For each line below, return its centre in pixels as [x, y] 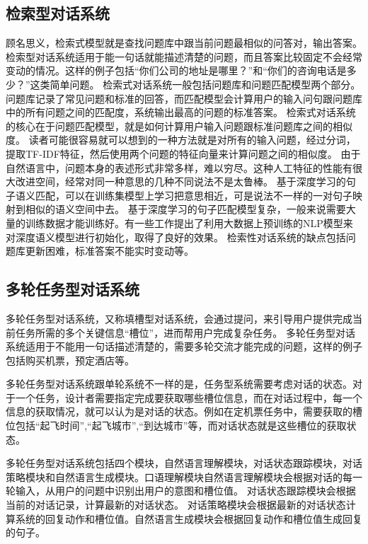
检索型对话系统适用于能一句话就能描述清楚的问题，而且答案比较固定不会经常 [184, 56]
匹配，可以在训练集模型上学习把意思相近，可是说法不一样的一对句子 [194, 195]
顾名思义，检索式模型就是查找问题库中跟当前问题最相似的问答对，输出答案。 [184, 43]
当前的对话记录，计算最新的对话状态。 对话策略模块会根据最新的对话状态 [176, 505]
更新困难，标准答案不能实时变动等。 [109, 251]
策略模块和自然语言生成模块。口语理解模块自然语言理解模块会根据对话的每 [179, 476]
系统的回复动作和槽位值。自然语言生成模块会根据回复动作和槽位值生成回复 [189, 518]
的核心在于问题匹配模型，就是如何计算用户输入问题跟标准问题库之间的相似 [179, 126]
